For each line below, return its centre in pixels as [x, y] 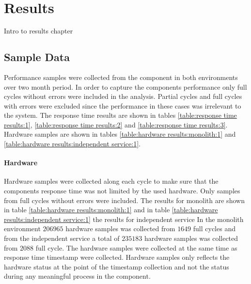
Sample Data [37, 57]
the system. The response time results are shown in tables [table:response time [120, 115]
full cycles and [214, 229]
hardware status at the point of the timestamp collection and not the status [117, 266]
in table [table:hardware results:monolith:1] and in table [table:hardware [111, 210]
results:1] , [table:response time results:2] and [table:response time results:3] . [116, 124]
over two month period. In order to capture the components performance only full [125, 87]
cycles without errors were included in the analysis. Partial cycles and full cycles [123, 96]
